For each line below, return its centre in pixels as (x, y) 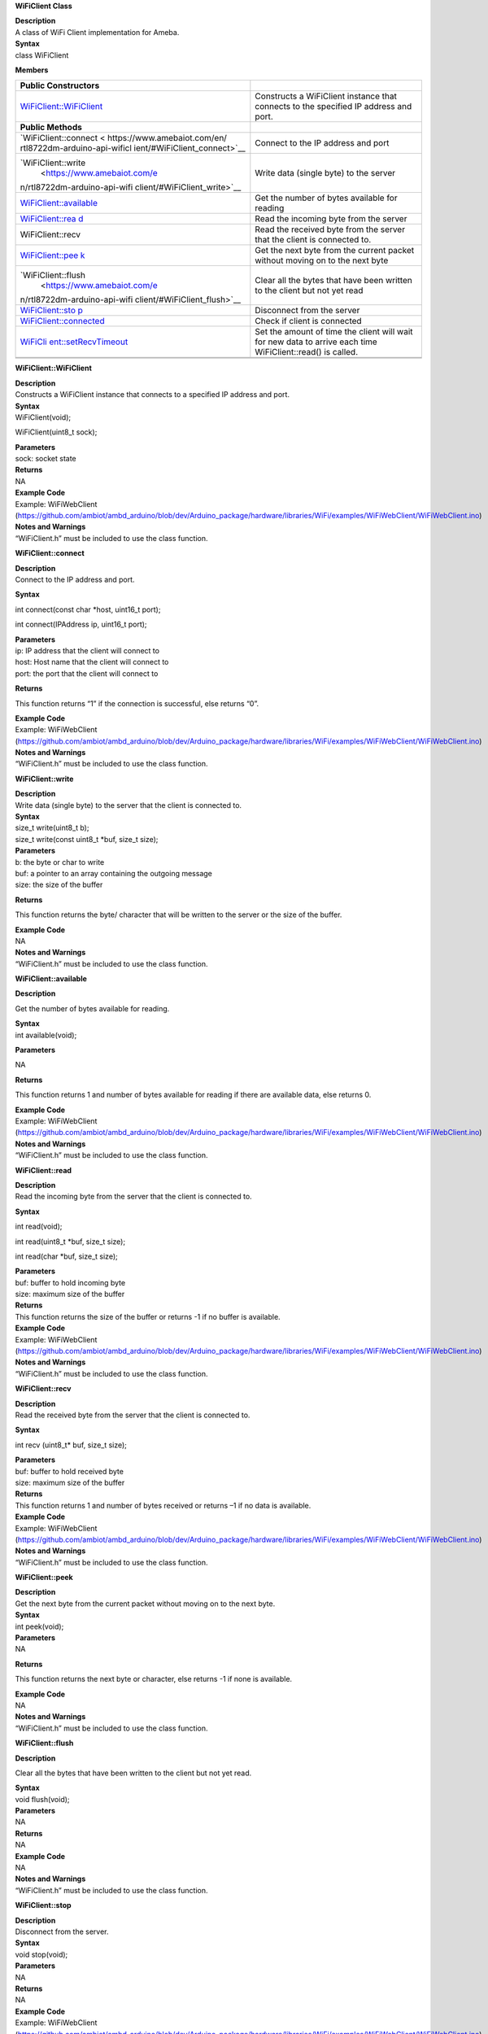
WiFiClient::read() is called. (307, 352)
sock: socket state (46, 459)
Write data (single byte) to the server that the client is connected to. (129, 805)
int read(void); (39, 1227)
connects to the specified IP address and (333, 107)
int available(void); (46, 1035)
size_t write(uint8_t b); (52, 828)
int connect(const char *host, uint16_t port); (88, 609)
